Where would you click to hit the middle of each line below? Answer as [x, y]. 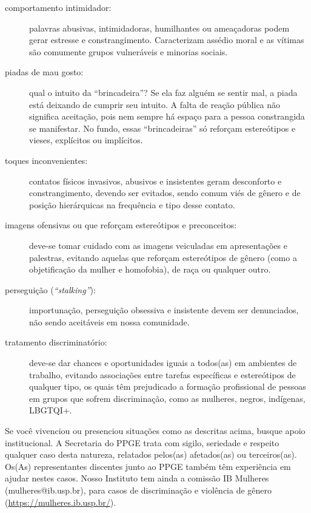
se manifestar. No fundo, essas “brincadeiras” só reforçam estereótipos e [162, 128]
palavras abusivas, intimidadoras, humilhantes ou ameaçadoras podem [159, 28]
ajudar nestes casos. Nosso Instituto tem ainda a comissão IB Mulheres [137, 478]
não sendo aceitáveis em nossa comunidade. [109, 321]
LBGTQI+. [51, 410]
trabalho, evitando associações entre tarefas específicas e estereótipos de [162, 374]
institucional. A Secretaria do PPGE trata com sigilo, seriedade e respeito [142, 442]
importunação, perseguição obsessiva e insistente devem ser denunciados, [164, 310]
